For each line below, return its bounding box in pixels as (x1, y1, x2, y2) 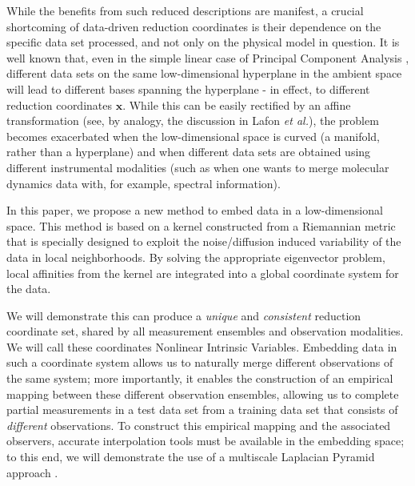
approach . (6, 464, 58, 480)
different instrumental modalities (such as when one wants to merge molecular (6, 159, 389, 175)
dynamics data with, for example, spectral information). (6, 175, 281, 191)
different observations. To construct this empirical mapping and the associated (6, 416, 391, 433)
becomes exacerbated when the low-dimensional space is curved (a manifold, (6, 127, 381, 144)
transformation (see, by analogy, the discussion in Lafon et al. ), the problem (6, 112, 379, 129)
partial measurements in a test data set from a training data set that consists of (6, 401, 398, 418)
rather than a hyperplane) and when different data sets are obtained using (6, 143, 371, 160)
